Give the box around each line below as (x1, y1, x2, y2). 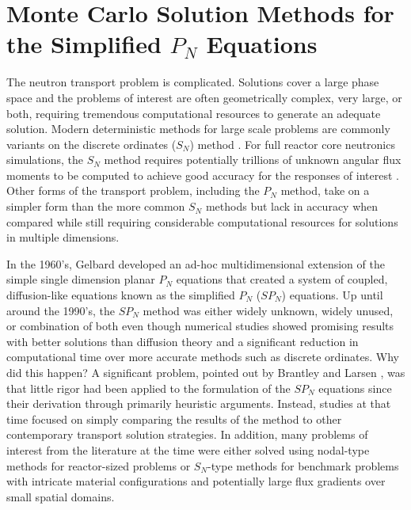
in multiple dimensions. (6, 229, 120, 245)
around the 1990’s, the (6, 302, 116, 318)
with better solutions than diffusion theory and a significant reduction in (6, 333, 359, 349)
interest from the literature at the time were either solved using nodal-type (6, 441, 370, 458)
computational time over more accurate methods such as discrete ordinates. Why (6, 348, 399, 365)
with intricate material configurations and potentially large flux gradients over (6, 473, 386, 489)
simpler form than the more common (6, 198, 185, 215)
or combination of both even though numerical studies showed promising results (6, 318, 394, 334)
